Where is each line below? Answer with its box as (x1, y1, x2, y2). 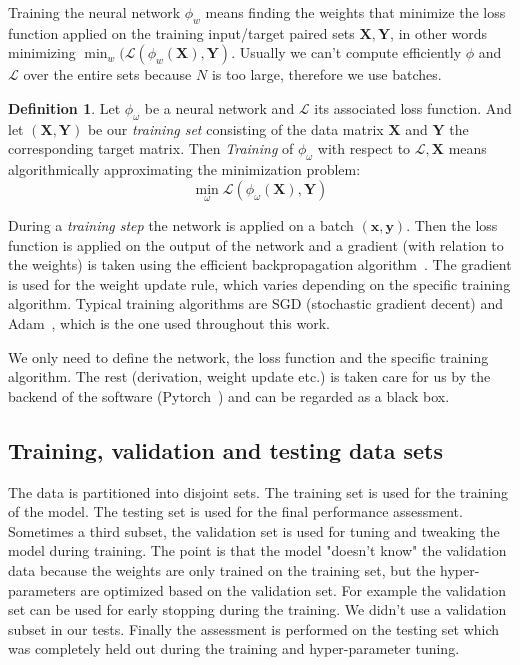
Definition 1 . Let (8, 97, 121, 118)
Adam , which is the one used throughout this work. (8, 312, 330, 333)
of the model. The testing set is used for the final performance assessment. (8, 501, 463, 522)
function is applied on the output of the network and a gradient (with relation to (8, 234, 504, 255)
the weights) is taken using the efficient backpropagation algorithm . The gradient (8, 254, 512, 275)
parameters (8, 579, 76, 600)
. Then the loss (406, 214, 498, 235)
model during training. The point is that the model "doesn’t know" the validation (8, 540, 507, 561)
